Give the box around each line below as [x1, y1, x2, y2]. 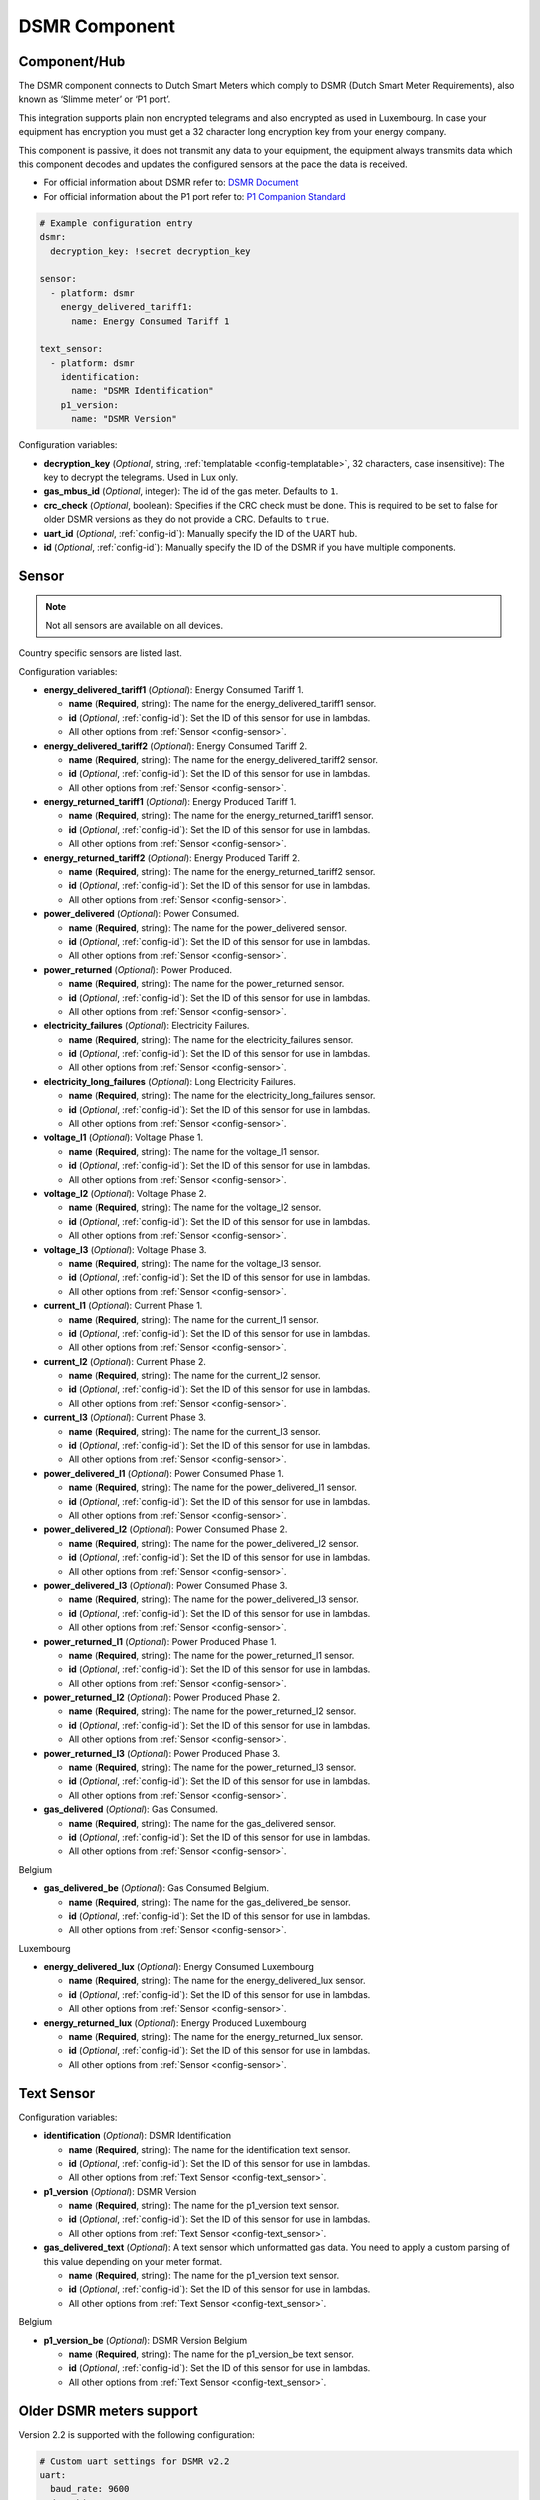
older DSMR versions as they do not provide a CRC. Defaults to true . [43, 513, 330, 525]
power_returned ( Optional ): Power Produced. [43, 963, 232, 975]
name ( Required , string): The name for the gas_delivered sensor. [68, 1817, 337, 1829]
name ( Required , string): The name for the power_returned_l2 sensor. [68, 1705, 357, 1717]
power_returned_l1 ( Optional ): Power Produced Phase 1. [43, 1635, 277, 1647]
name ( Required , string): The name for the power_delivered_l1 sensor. [68, 1481, 357, 1494]
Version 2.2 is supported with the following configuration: [18, 2428, 255, 2440]
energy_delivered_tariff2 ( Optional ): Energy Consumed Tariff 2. [43, 740, 308, 752]
